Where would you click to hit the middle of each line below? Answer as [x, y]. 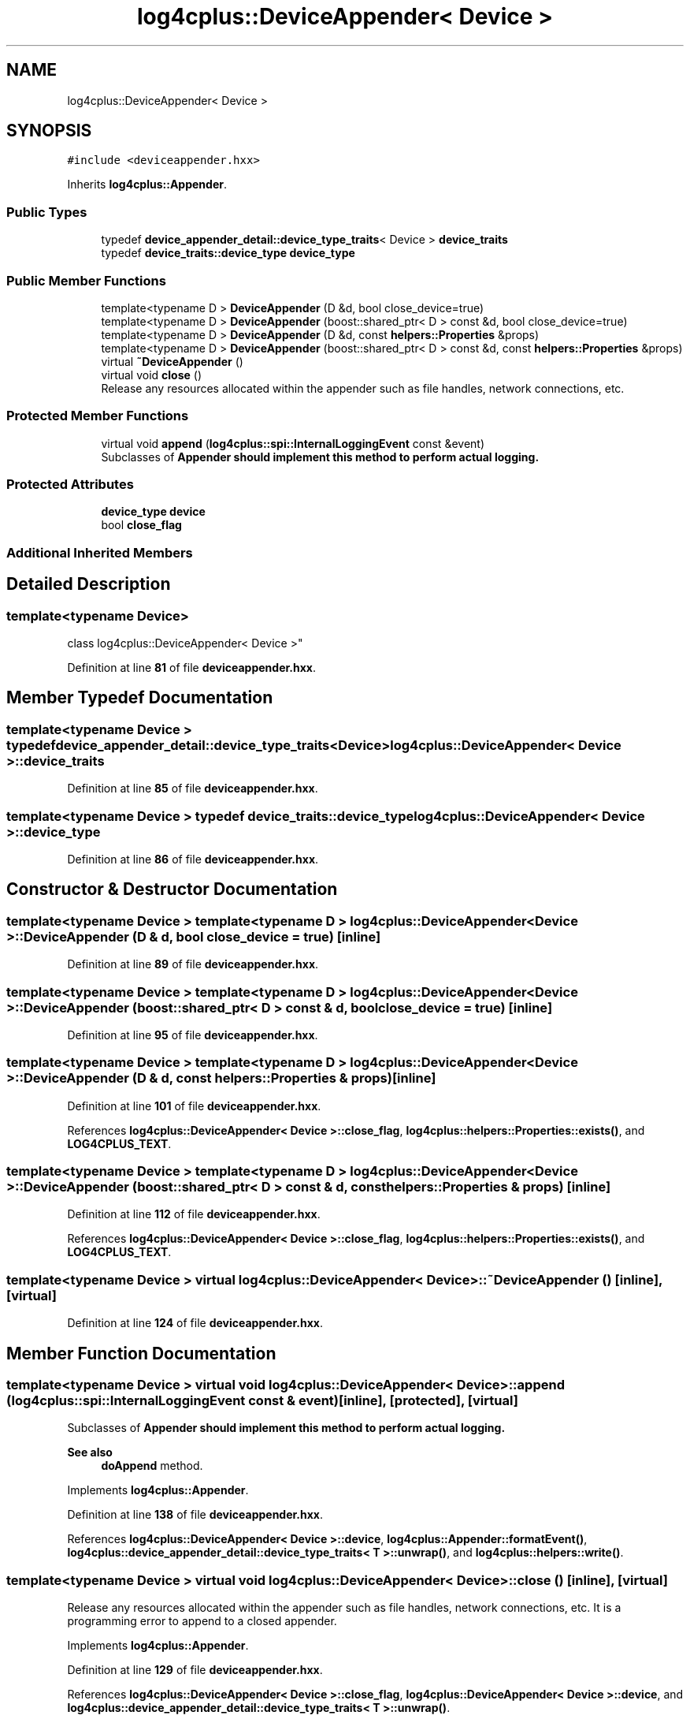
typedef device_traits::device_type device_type [228, 253]
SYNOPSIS [49, 131]
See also [90, 1452]
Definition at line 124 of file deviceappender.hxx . [195, 1323]
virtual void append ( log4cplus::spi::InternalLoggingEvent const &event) [293, 443]
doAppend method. [152, 1466]
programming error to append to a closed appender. [202, 1621]
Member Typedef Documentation [140, 698]
